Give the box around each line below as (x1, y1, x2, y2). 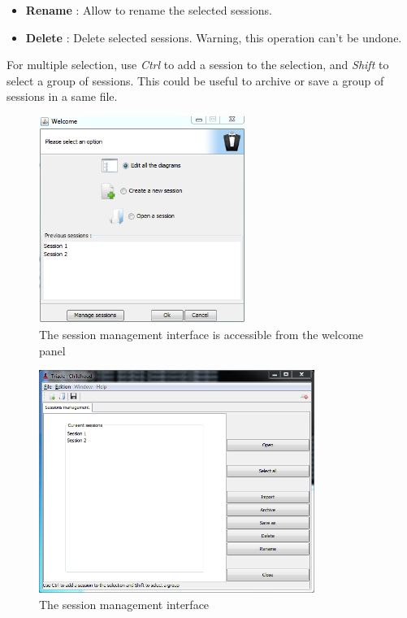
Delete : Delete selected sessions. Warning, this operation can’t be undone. (25, 28, 402, 46)
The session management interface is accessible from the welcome (39, 325, 364, 342)
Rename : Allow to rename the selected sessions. (25, 2, 272, 18)
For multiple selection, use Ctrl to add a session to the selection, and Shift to (6, 56, 389, 73)
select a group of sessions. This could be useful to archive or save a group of (6, 72, 384, 89)
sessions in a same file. (6, 88, 118, 105)
